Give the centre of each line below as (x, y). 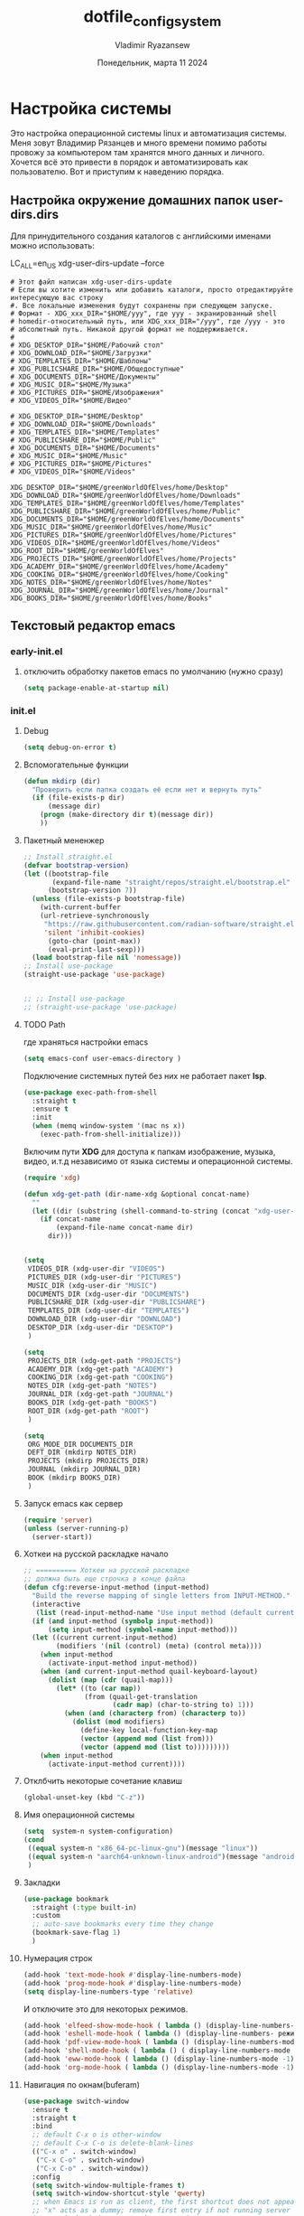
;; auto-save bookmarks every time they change (123, 1924)
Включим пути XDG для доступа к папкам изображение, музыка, (149, 1151)
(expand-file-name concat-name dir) (125, 1228)
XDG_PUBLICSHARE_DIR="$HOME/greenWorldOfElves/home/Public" (126, 511)
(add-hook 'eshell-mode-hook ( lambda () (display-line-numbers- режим (161, 2034)
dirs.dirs (35, 214)
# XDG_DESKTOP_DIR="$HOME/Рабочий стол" (88, 345)
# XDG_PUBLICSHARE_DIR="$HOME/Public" (83, 440)
